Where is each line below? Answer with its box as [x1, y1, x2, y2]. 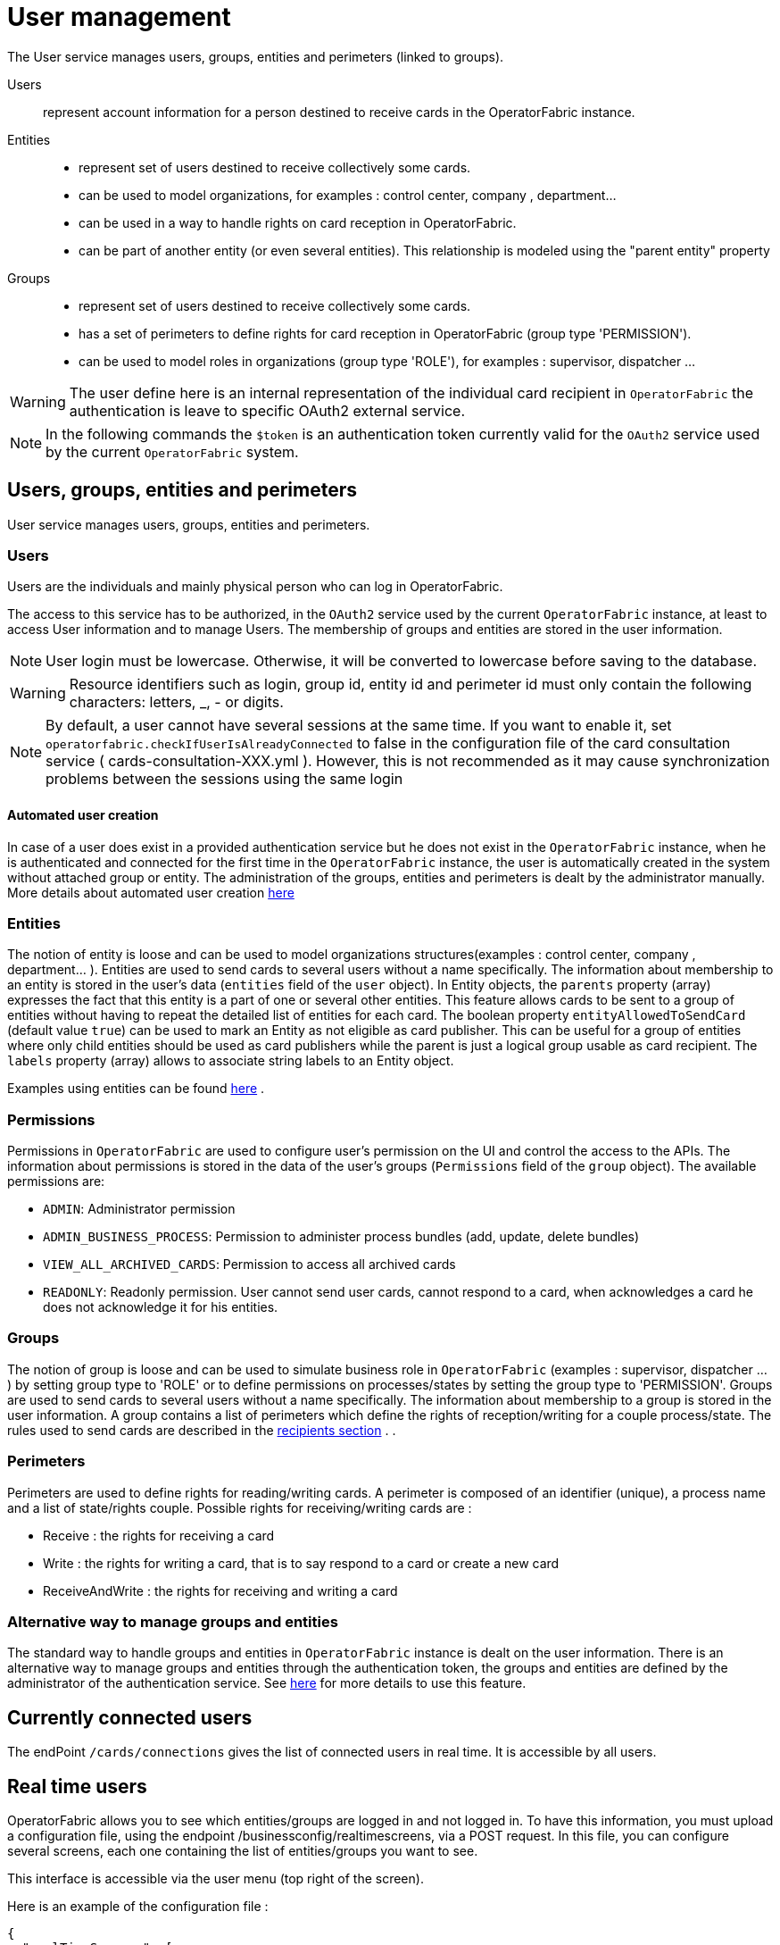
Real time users [7, 1774, 147, 1798]
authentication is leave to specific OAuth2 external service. [69, 401, 466, 420]
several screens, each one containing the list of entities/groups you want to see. [7, 1843, 478, 1858]
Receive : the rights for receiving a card [43, 1527, 275, 1543]
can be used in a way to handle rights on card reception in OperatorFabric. [79, 214, 517, 230]
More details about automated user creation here [7, 884, 295, 900]
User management [7, 2, 231, 32]
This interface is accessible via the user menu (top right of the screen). [7, 1871, 424, 1886]
